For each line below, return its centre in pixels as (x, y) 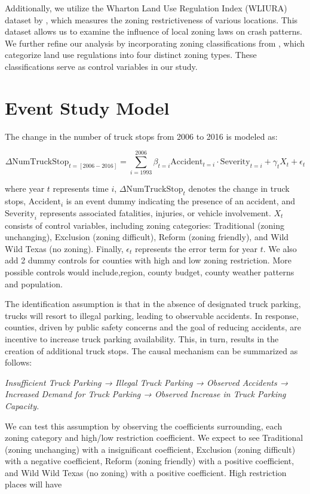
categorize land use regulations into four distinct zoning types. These (131, 55)
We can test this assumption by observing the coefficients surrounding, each (144, 426)
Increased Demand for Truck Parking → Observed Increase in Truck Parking (145, 394)
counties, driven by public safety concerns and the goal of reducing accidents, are (153, 327)
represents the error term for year (196, 248)
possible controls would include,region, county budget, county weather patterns (150, 271)
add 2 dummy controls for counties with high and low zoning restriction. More (148, 260)
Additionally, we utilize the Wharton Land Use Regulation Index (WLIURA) (146, 8)
